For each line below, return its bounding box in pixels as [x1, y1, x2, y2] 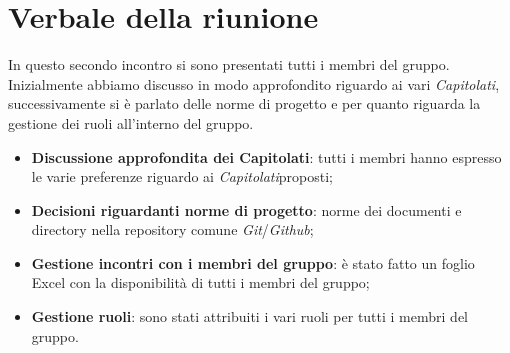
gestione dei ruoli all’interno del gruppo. [8, 112, 254, 133]
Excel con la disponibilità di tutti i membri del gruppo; [31, 272, 370, 293]
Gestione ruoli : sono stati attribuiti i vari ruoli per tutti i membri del [31, 306, 468, 327]
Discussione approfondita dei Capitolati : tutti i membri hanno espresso [31, 146, 502, 167]
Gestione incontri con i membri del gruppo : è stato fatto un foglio [31, 252, 475, 273]
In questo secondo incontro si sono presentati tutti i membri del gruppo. [8, 54, 450, 75]
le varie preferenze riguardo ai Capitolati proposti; [31, 166, 333, 187]
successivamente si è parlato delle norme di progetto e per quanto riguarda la [8, 93, 481, 114]
